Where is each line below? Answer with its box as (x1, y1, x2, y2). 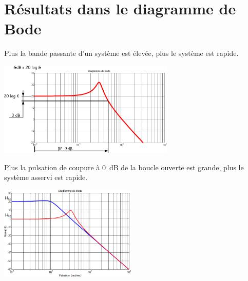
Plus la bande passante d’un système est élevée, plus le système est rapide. (4, 48, 239, 58)
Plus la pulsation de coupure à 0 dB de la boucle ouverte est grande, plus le (4, 162, 244, 172)
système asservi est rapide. (4, 172, 88, 183)
